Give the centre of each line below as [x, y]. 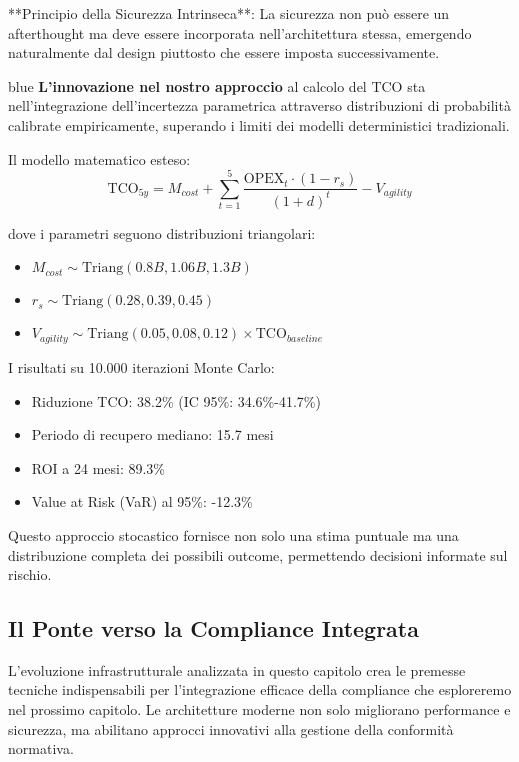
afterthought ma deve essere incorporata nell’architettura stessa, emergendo [240, 32]
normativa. [41, 748]
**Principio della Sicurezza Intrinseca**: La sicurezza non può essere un [229, 13]
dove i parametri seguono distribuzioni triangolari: [162, 232]
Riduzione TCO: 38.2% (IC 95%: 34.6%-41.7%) [176, 400]
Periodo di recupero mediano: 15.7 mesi [152, 434]
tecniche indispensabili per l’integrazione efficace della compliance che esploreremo [260, 689]
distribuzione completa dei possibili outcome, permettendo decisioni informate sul [258, 554]
